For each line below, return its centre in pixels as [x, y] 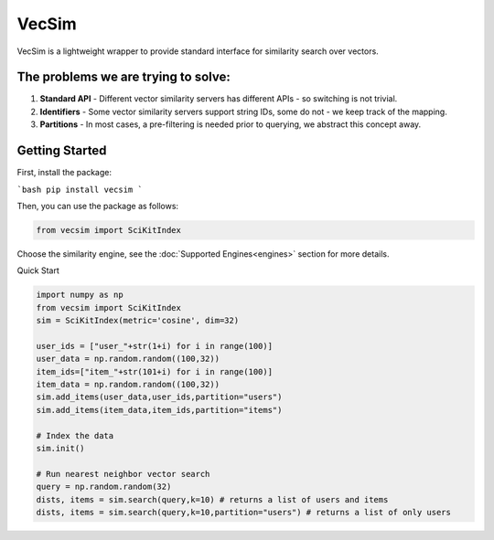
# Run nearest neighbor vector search [123, 474]
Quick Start [38, 270]
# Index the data [75, 435]
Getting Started [62, 151]
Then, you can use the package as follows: [97, 206]
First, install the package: [64, 173]
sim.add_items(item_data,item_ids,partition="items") [159, 410]
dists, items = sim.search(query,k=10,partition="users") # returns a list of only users [244, 512]
